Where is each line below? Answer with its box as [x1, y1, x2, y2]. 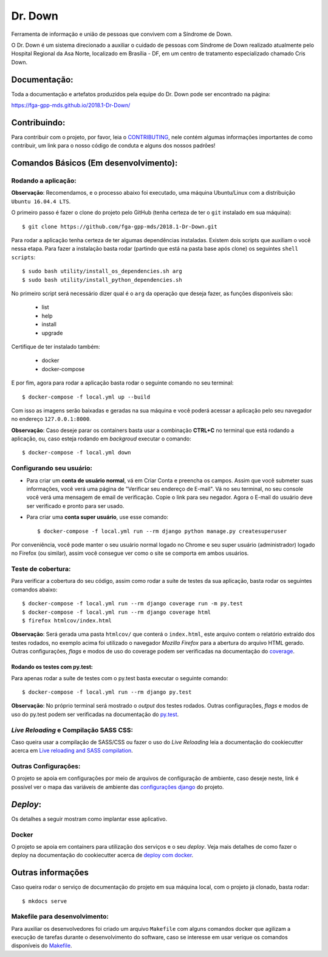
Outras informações [11, 868, 89, 878]
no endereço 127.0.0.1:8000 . [11, 416, 91, 423]
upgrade [41, 329, 63, 336]
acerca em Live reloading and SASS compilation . [11, 747, 133, 754]
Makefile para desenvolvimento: [11, 913, 109, 921]
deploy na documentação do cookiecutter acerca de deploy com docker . [11, 852, 194, 859]
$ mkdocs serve [22, 897, 67, 905]
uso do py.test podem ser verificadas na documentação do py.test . [11, 711, 179, 718]
